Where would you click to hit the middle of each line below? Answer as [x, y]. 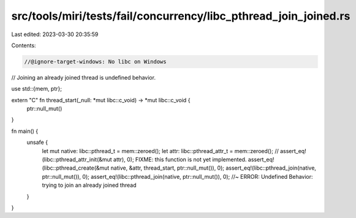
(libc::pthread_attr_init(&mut [77, 160]
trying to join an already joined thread [89, 185]
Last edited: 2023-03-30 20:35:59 [55, 34]
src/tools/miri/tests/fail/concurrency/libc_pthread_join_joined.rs [181, 16]
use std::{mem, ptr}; [37, 89]
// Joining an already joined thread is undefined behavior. [84, 77]
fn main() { [25, 131]
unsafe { [37, 142]
